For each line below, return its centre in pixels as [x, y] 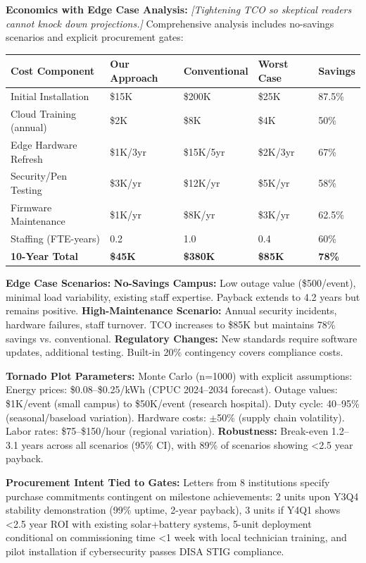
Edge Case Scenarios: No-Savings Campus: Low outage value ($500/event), [181, 283]
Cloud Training [44, 113]
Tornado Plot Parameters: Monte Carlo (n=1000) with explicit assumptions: [179, 375]
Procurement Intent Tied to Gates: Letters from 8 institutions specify [168, 482]
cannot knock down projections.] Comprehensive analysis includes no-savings [170, 23]
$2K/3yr [276, 151]
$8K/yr [199, 214]
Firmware [31, 207]
